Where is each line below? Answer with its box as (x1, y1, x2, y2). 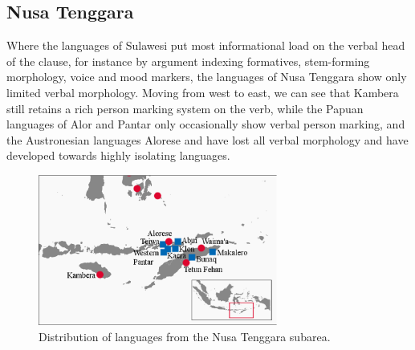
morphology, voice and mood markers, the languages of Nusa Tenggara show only (6, 68, 407, 85)
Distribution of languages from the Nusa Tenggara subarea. (39, 328, 331, 344)
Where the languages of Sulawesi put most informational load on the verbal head (6, 37, 405, 54)
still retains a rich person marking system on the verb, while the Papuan (6, 100, 364, 116)
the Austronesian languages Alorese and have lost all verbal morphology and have (6, 131, 409, 148)
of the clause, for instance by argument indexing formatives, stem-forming (6, 52, 370, 69)
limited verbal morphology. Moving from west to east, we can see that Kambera (6, 83, 399, 100)
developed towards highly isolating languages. (6, 147, 230, 164)
